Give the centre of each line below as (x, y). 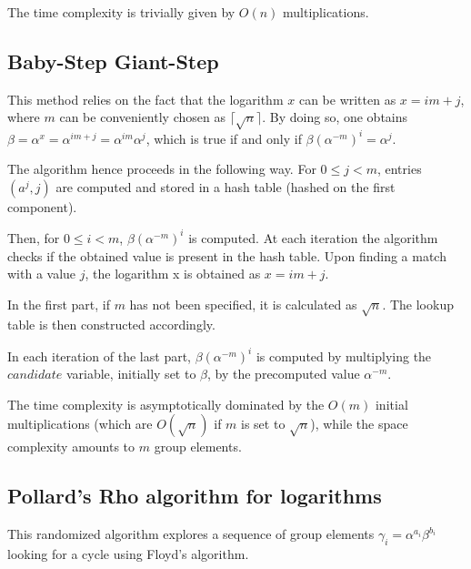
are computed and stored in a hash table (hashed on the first (225, 186)
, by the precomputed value (284, 374)
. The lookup (418, 304)
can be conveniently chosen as (142, 117)
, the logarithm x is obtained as (173, 274)
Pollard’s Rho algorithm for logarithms (195, 496)
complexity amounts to (71, 447)
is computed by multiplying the (344, 356)
